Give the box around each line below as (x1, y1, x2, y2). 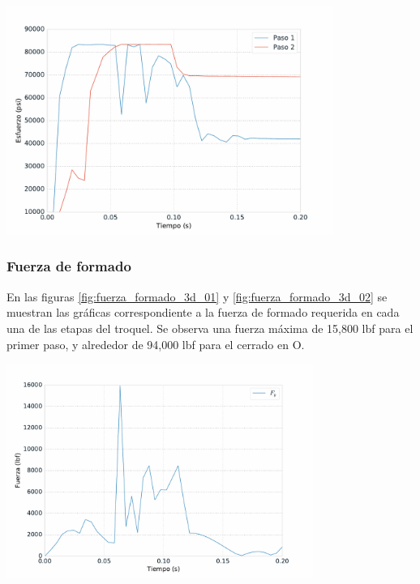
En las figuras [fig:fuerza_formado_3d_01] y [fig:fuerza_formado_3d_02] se (6, 288, 388, 305)
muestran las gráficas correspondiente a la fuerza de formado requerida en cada (6, 304, 400, 321)
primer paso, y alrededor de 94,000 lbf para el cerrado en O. (6, 335, 305, 352)
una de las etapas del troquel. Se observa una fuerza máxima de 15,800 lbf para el (6, 319, 414, 336)
